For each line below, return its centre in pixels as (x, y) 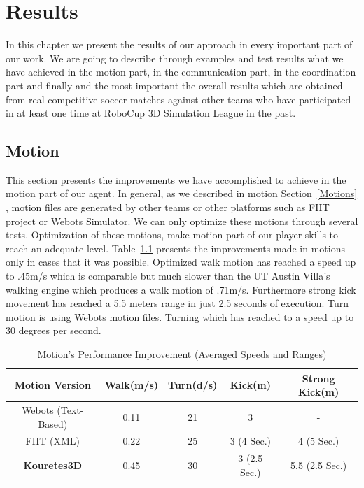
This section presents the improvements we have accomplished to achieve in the (176, 179)
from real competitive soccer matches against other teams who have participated (178, 99)
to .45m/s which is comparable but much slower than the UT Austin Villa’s (168, 276)
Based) (53, 423)
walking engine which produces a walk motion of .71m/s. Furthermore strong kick (181, 289)
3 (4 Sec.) (250, 441)
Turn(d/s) (193, 385)
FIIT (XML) (53, 441)
